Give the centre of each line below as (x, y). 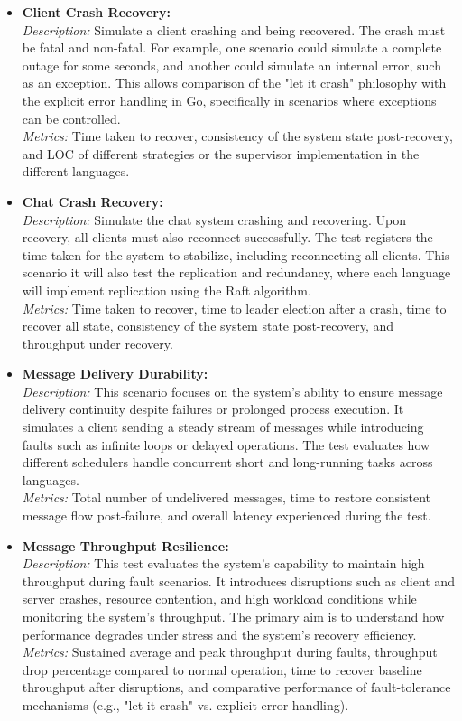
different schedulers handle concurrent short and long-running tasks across (227, 462)
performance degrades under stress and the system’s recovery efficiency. (219, 634)
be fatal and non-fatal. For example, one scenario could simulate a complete (232, 47)
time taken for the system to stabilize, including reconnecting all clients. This (236, 254)
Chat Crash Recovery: (92, 201)
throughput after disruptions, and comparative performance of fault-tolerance (236, 687)
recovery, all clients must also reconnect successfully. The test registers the (227, 237)
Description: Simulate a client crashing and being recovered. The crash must (234, 29)
